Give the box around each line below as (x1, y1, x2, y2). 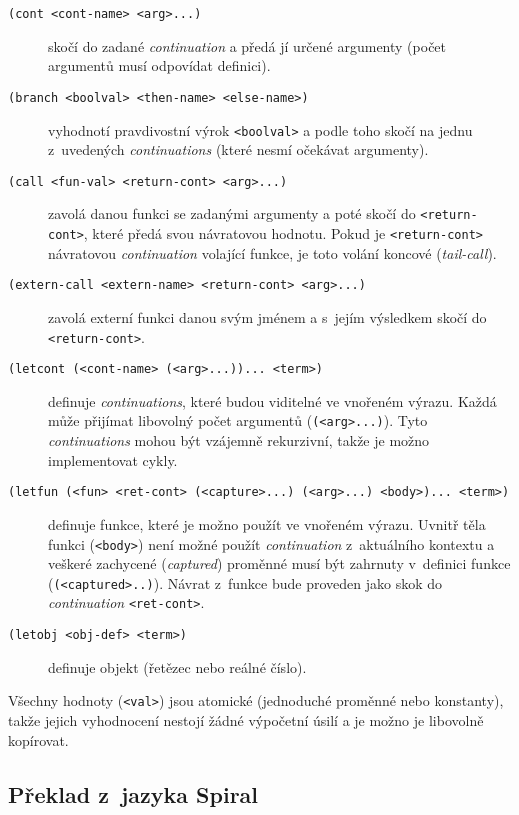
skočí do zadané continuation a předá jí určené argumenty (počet (48, 35, 447, 56)
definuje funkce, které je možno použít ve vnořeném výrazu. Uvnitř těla (48, 513, 486, 534)
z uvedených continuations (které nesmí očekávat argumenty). (48, 139, 429, 160)
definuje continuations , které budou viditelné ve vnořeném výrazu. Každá (48, 390, 497, 411)
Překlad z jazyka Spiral (8, 778, 259, 809)
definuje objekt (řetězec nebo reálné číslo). (48, 656, 307, 677)
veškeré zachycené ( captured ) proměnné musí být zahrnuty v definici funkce (48, 553, 511, 574)
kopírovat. (8, 729, 69, 750)
